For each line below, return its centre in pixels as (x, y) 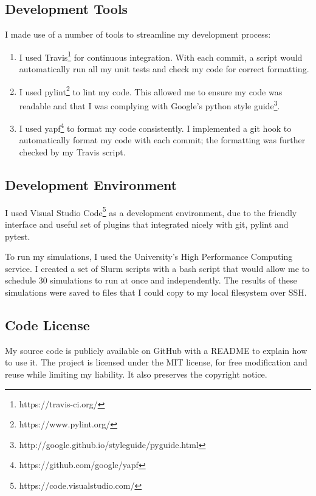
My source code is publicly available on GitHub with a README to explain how (156, 350)
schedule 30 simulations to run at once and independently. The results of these (151, 280)
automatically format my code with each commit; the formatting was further (162, 140)
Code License (47, 324)
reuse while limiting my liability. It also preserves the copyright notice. (136, 374)
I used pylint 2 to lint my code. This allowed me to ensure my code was (151, 90)
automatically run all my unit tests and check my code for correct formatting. (164, 69)
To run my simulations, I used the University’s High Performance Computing (149, 256)
